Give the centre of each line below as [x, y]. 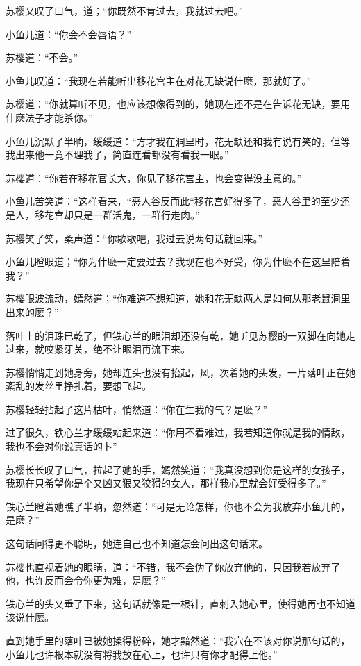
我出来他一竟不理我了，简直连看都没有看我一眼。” [117, 155]
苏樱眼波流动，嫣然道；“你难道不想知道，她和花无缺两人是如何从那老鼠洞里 [178, 298]
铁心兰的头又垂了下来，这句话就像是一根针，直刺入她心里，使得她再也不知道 [180, 603]
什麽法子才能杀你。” [49, 117]
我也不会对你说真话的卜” [61, 446]
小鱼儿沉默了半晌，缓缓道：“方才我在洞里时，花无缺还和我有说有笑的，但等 [178, 141]
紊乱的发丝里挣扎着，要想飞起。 [78, 386]
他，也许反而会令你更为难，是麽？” [86, 580]
